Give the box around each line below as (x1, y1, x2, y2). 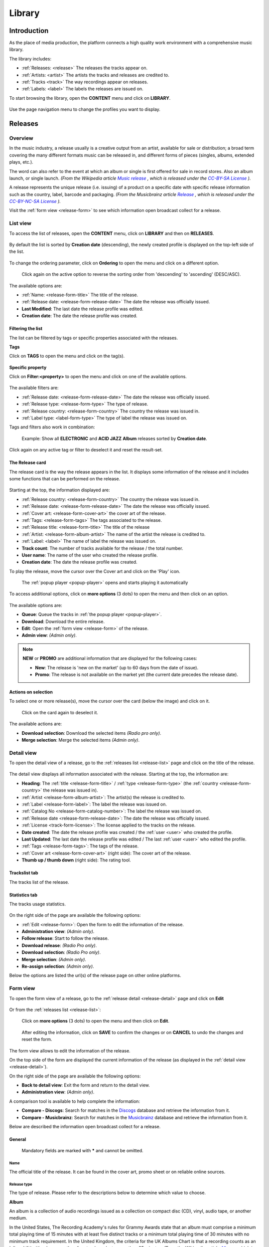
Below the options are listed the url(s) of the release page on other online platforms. (9, 973, 181, 979)
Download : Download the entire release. (21, 619, 105, 624)
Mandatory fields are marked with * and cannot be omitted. (21, 1148, 144, 1154)
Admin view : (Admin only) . (21, 632, 77, 638)
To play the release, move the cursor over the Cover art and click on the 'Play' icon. (9, 568, 180, 574)
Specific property (9, 364, 47, 370)
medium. (9, 1215, 27, 1221)
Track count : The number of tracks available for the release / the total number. (21, 545, 183, 551)
